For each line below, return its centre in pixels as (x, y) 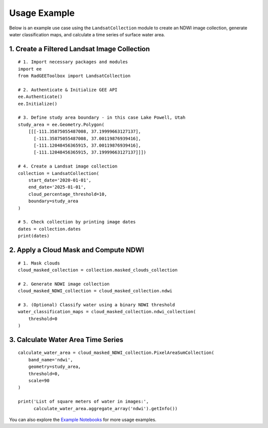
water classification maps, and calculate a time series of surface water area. (87, 34)
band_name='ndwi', (51, 360)
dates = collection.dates (50, 229)
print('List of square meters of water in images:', (83, 402)
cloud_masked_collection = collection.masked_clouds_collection (98, 270)
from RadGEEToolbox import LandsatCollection (74, 76)
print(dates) (34, 236)
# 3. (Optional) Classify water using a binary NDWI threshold (97, 305)
